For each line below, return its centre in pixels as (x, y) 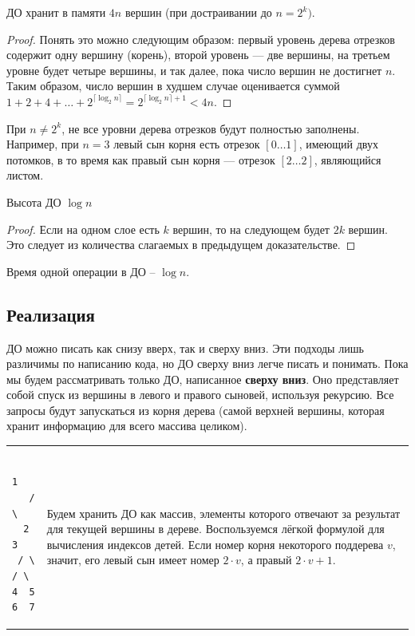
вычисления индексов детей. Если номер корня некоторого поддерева (215, 544)
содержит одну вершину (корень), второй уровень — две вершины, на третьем (198, 55)
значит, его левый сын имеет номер (133, 560)
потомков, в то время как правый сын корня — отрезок (141, 159)
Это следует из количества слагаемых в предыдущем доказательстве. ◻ (181, 245)
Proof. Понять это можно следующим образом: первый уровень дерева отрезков (201, 39)
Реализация (51, 314)
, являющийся (348, 159)
